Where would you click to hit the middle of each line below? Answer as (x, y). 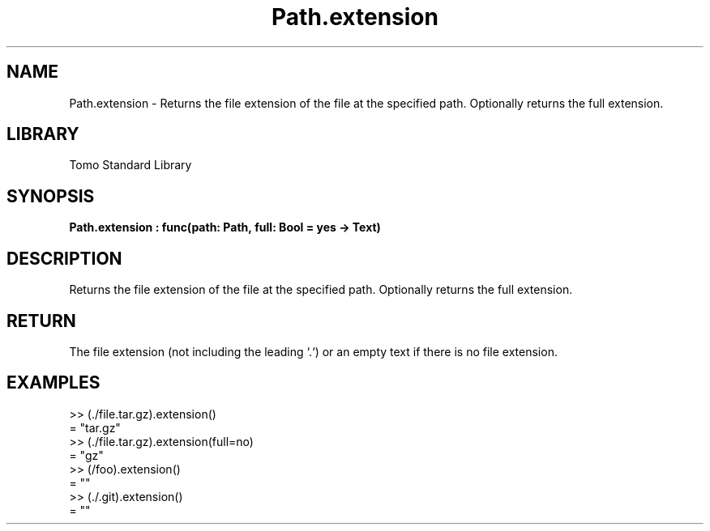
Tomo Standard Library (130, 165)
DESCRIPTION (64, 258)
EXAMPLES (53, 383)
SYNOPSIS (51, 196)
